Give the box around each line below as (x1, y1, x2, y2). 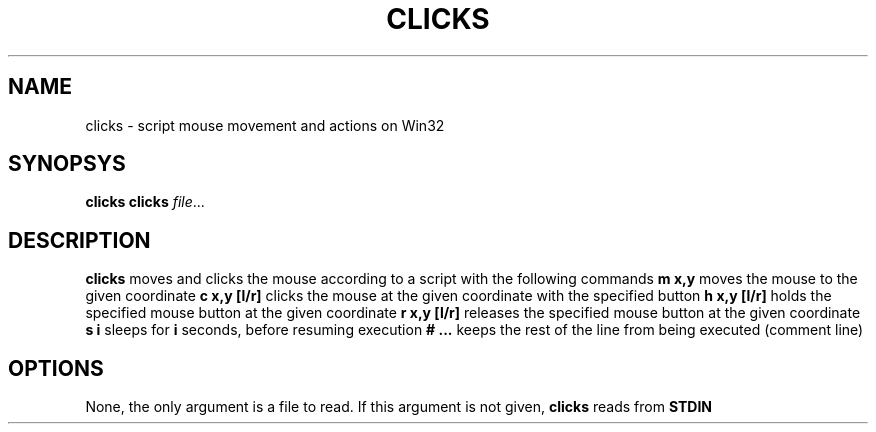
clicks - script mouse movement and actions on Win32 (85, 116, 445, 134)
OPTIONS (8, 355, 104, 381)
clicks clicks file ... (85, 193, 205, 211)
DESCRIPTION (8, 227, 151, 253)
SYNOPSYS (8, 151, 126, 177)
